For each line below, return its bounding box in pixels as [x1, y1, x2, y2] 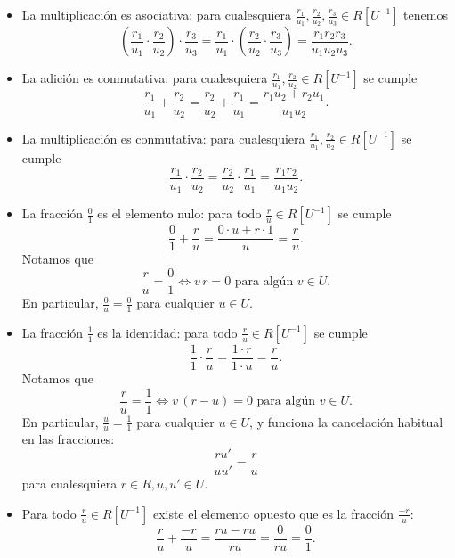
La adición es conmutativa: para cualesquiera [21, 69, 268, 87]
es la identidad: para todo [97, 323, 238, 341]
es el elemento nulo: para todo [97, 204, 262, 223]
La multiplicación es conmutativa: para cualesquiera [21, 128, 305, 147]
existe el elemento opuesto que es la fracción [152, 504, 394, 522]
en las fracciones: [21, 430, 115, 448]
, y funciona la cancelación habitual [249, 412, 443, 431]
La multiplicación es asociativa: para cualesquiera [21, 5, 292, 23]
